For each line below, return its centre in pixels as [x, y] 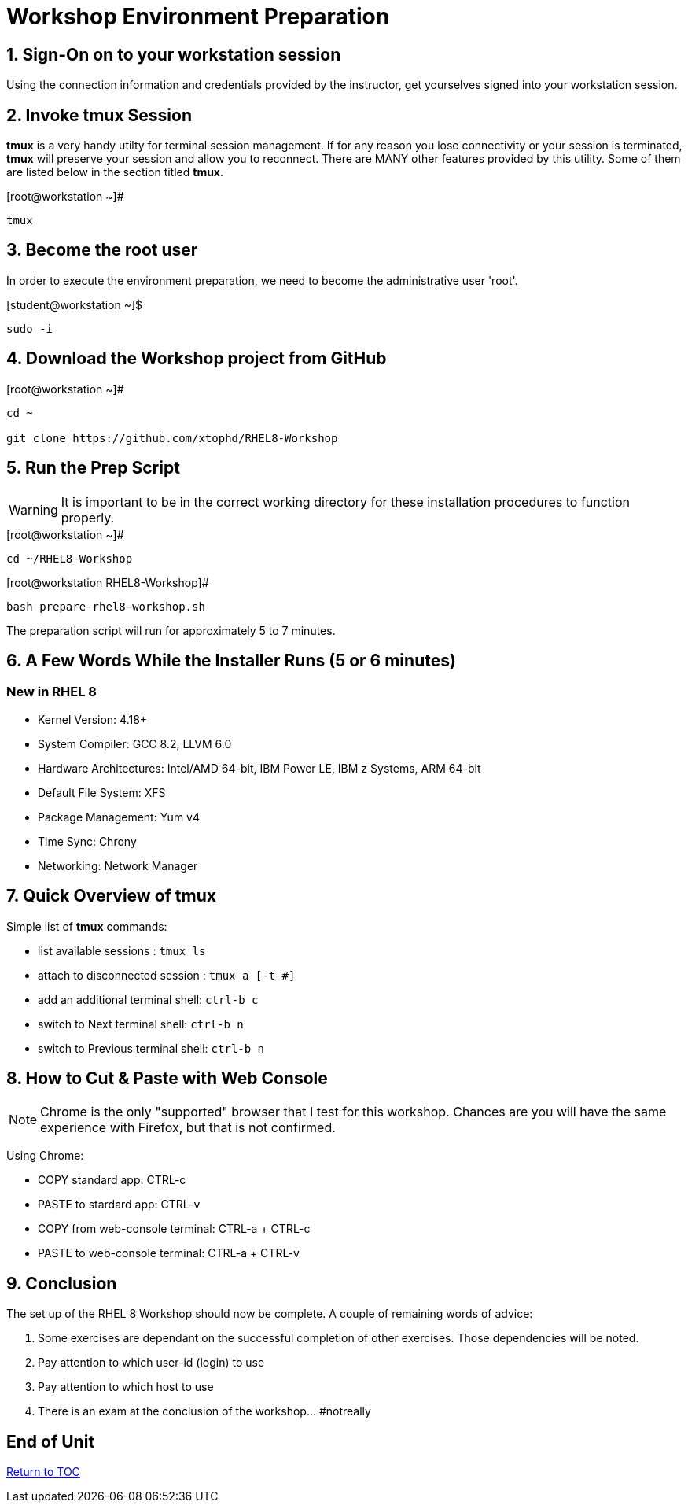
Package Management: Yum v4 [119, 817]
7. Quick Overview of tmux [111, 896]
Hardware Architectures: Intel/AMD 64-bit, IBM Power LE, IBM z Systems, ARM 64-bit [259, 768]
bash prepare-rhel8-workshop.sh [106, 606]
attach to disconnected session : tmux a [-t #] [167, 975]
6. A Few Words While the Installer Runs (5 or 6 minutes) [231, 660]
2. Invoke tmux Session [99, 115]
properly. [88, 517]
